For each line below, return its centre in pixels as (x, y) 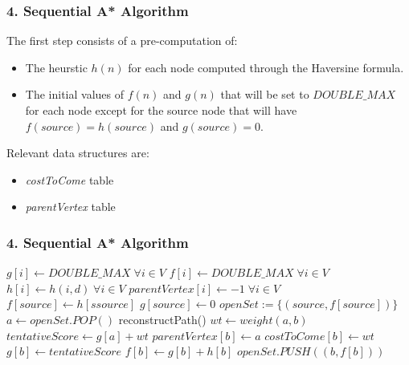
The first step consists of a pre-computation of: (122, 41)
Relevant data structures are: (78, 153)
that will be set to (265, 94)
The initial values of (74, 94)
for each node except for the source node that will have (161, 110)
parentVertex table (70, 207)
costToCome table (70, 179)
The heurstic (56, 67)
